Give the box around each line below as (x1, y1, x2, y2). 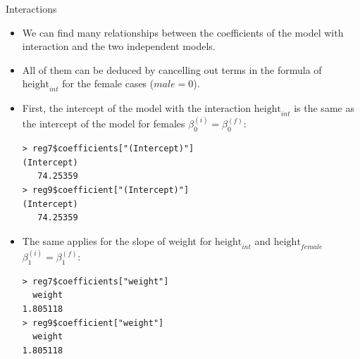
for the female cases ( (62, 76, 154, 91)
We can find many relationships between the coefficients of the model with (22, 25, 344, 39)
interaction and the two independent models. (22, 39, 216, 53)
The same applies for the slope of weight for (22, 233, 212, 248)
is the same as (294, 101, 354, 115)
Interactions (6, 1, 57, 15)
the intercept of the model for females (22, 116, 185, 131)
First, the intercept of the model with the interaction (22, 101, 252, 115)
